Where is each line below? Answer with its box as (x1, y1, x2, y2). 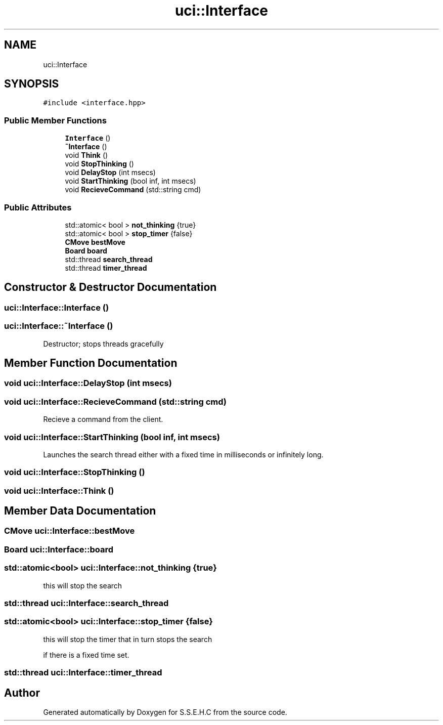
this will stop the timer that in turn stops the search (43, 634, 212, 644)
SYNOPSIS (4, 77, 59, 91)
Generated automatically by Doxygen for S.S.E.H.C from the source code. (43, 707, 287, 716)
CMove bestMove (65, 237, 125, 246)
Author (4, 686, 40, 699)
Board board (65, 246, 107, 255)
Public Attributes (4, 202, 72, 212)
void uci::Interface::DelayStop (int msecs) (4, 378, 172, 389)
